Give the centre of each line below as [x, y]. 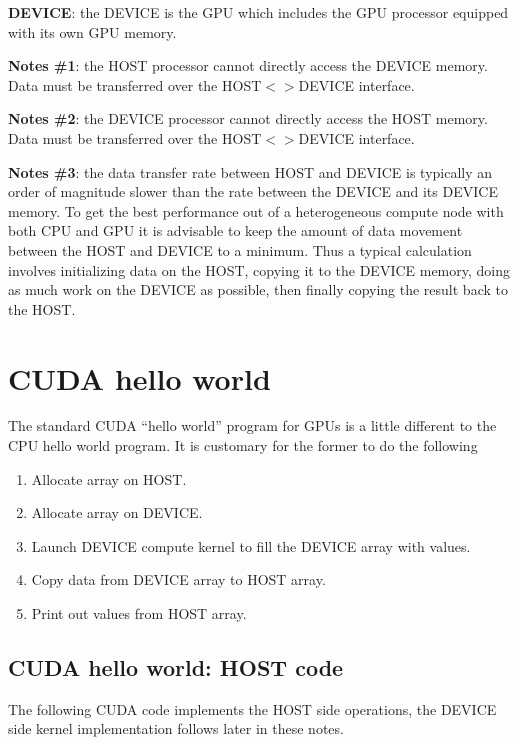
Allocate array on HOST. [109, 478]
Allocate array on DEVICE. [117, 512]
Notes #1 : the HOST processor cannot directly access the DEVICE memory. [248, 65]
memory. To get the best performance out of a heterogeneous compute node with [256, 210]
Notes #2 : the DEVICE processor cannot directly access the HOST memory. [248, 118]
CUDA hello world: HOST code [176, 666]
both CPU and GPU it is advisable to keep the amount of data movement [235, 230]
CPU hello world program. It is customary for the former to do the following [243, 445]
